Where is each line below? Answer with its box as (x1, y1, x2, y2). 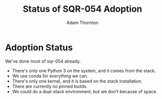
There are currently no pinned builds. (12, 83, 87, 89)
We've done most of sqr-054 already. (5, 58, 81, 64)
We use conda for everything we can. (12, 73, 88, 79)
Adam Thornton (66, 20, 99, 25)
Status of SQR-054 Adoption (23, 3, 142, 15)
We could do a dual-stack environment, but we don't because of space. (12, 88, 158, 94)
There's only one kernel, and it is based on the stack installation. (12, 78, 143, 84)
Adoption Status (5, 42, 73, 53)
